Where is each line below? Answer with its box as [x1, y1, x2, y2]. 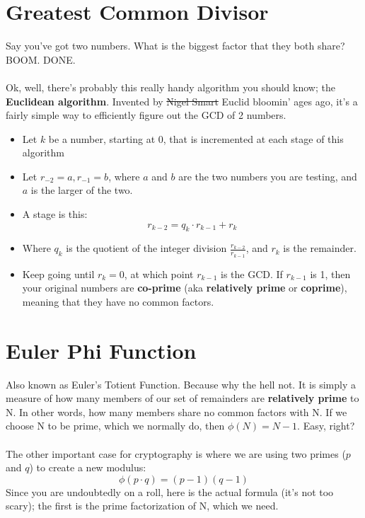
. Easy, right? [297, 418, 355, 433]
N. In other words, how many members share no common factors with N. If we [6, 404, 347, 419]
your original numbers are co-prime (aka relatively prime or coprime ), [22, 280, 347, 295]
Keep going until [22, 266, 95, 281]
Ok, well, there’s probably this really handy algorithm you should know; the [6, 79, 335, 94]
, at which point [124, 266, 194, 281]
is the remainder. [283, 241, 357, 255]
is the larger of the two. [30, 183, 133, 197]
